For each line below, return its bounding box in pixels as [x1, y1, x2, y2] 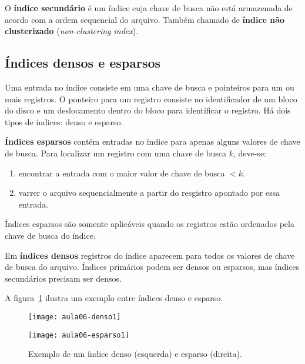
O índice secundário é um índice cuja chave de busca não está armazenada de [5, 2, 293, 14]
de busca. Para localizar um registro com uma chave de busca [5, 146, 226, 159]
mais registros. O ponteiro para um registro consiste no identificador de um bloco [5, 92, 297, 105]
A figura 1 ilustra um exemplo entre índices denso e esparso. [5, 292, 223, 304]
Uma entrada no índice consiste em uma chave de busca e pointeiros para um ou [5, 81, 294, 93]
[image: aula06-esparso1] [28, 330, 129, 339]
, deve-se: [233, 146, 266, 159]
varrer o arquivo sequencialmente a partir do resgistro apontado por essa [18, 186, 280, 199]
